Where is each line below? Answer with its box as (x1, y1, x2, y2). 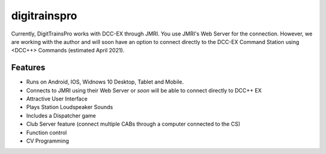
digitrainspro (11, 9, 78, 22)
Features (11, 63, 45, 73)
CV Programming (26, 137, 69, 144)
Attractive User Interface (26, 95, 88, 102)
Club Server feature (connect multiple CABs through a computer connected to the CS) (26, 120, 241, 128)
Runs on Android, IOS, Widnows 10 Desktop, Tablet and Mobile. (26, 78, 184, 85)
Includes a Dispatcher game (26, 112, 96, 119)
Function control (26, 129, 67, 136)
